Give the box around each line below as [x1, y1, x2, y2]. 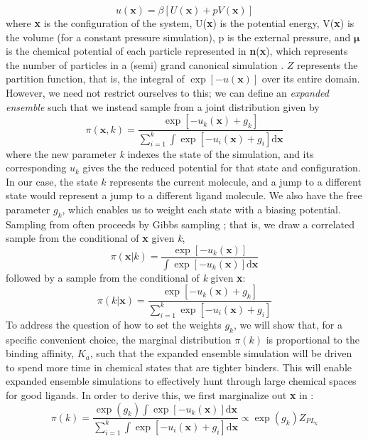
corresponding [6, 160, 67, 175]
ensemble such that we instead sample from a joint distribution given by [6, 99, 320, 114]
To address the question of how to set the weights [6, 317, 222, 331]
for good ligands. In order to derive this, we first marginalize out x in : [6, 387, 314, 402]
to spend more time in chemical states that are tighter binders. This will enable [6, 359, 352, 374]
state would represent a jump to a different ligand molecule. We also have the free [6, 188, 362, 203]
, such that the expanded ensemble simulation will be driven [90, 346, 352, 361]
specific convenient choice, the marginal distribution [6, 331, 232, 346]
